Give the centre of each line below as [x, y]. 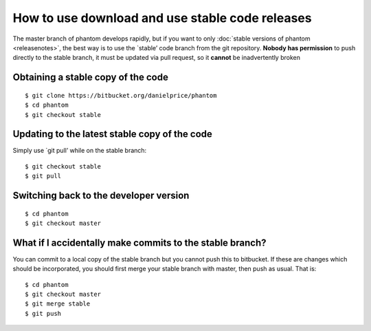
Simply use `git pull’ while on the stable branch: [80, 151]
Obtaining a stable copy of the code [90, 77]
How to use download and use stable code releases [162, 18]
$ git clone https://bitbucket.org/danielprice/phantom [121, 95]
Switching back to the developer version [101, 196]
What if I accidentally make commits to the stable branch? [140, 243]
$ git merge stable [58, 304]
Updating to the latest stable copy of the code [113, 134]
